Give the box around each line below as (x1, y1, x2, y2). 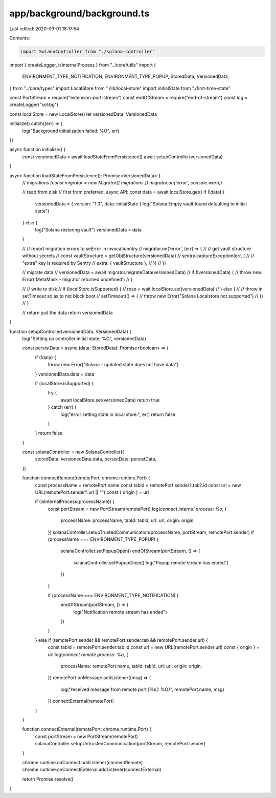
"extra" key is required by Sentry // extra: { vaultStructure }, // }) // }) (22, 260, 166, 266)
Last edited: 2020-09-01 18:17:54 (9, 26, 79, 32)
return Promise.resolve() (22, 776, 74, 782)
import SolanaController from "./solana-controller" (20, 49, 155, 54)
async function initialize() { (9, 146, 66, 153)
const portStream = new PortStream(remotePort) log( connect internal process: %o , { (48, 506, 227, 512)
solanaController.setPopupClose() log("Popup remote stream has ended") (73, 559, 229, 565)
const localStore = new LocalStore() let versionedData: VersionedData (9, 111, 157, 117)
